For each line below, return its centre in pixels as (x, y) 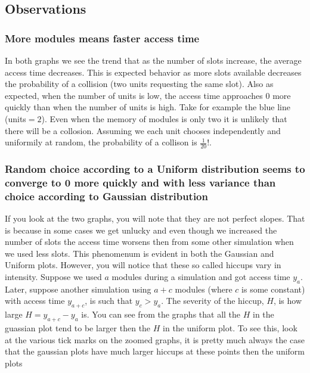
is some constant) (273, 289)
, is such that (109, 301)
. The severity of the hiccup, (213, 301)
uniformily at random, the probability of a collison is (101, 142)
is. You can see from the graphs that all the (161, 314)
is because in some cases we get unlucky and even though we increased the (141, 230)
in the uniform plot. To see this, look (230, 328)
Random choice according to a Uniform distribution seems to (155, 168)
